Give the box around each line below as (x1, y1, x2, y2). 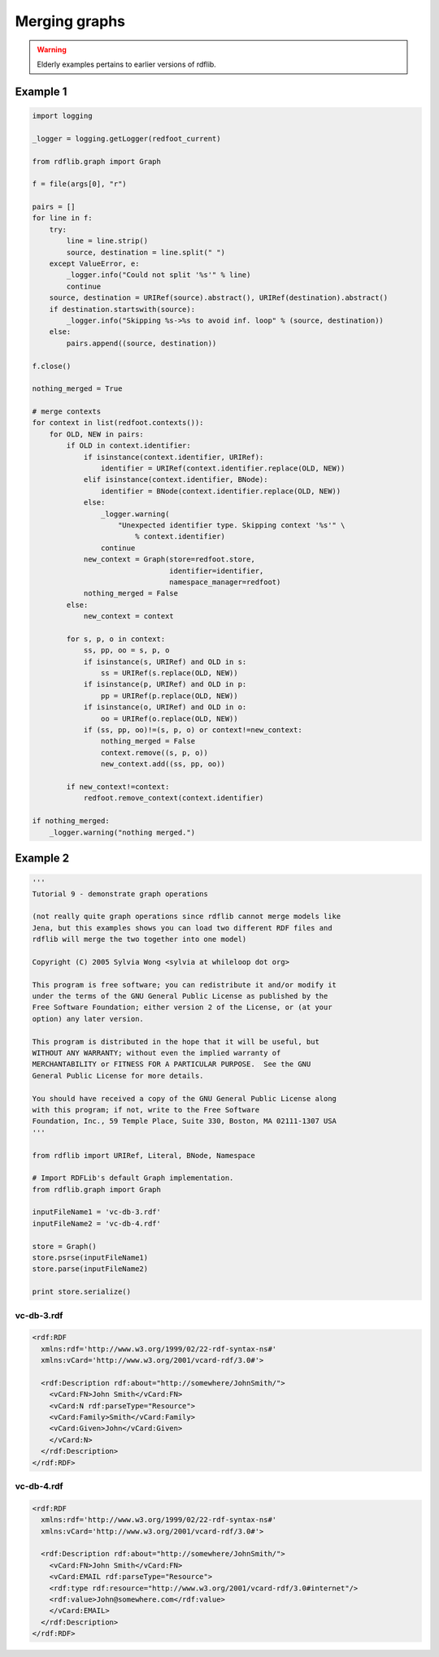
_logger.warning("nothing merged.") (49, 827, 195, 837)
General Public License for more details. (32, 1071, 204, 1080)
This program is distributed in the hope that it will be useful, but (32, 1037, 320, 1046)
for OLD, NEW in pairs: (49, 429, 144, 439)
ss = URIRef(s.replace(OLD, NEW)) (100, 669, 239, 678)
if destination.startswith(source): (49, 305, 195, 314)
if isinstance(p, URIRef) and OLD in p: (83, 679, 247, 689)
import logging (32, 111, 93, 120)
